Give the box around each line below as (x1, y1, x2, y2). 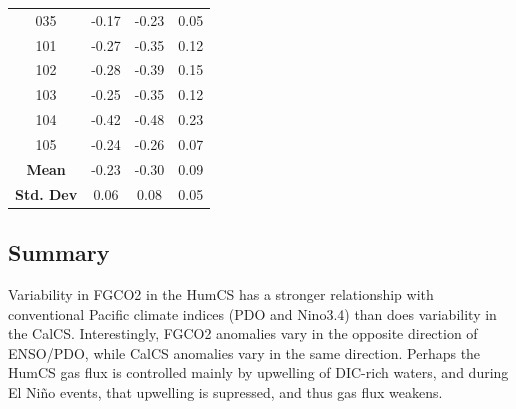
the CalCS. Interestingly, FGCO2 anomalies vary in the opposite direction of (8, 323, 478, 344)
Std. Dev (15, 183, 78, 204)
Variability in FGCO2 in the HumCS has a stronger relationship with (8, 283, 434, 304)
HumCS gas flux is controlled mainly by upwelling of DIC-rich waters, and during (8, 362, 509, 383)
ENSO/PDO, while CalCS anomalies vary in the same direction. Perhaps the (8, 342, 481, 363)
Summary (8, 237, 110, 268)
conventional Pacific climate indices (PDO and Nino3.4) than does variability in (8, 303, 497, 324)
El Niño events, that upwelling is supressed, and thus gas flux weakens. (8, 381, 443, 402)
